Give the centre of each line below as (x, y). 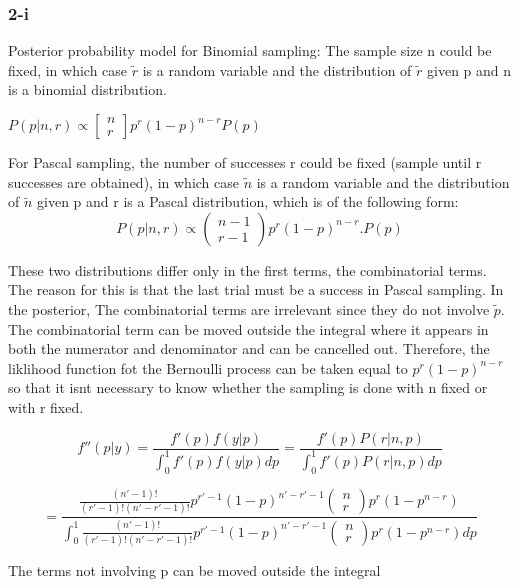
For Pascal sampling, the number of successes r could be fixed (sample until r (245, 162)
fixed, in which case (68, 69)
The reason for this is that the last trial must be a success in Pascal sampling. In (256, 289)
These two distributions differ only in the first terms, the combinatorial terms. (247, 269)
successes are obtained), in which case (123, 181)
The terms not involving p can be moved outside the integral (194, 569)
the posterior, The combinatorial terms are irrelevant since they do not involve (249, 308)
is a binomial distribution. (87, 89)
